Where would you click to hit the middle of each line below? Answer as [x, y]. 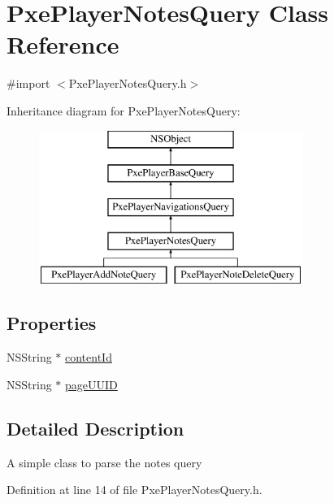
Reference [63, 44]
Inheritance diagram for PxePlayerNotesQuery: [124, 110]
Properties [52, 323]
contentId [89, 357]
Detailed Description [95, 428]
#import [28, 83]
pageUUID [91, 384]
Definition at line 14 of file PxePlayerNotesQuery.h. [134, 490]
